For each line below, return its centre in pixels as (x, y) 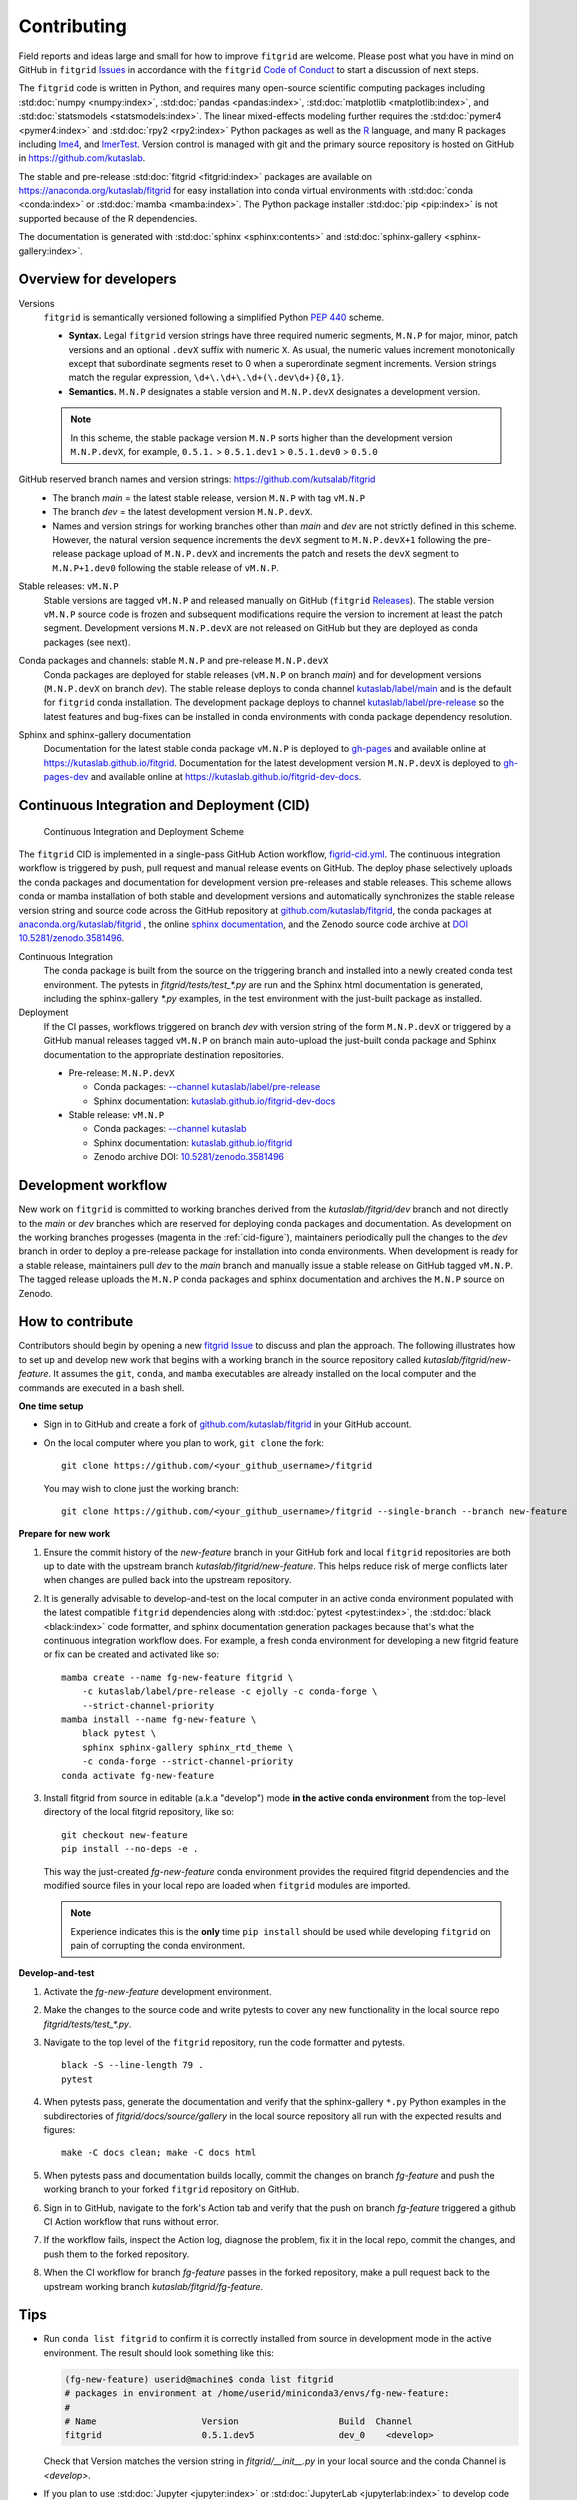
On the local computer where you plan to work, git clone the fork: (184, 1442)
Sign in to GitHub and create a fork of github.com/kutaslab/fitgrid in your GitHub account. (227, 1424)
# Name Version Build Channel (238, 2421)
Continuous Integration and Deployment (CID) (164, 805)
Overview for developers (97, 279)
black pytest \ (119, 1733)
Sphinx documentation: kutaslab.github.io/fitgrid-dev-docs (214, 1101)
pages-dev (66, 777)
